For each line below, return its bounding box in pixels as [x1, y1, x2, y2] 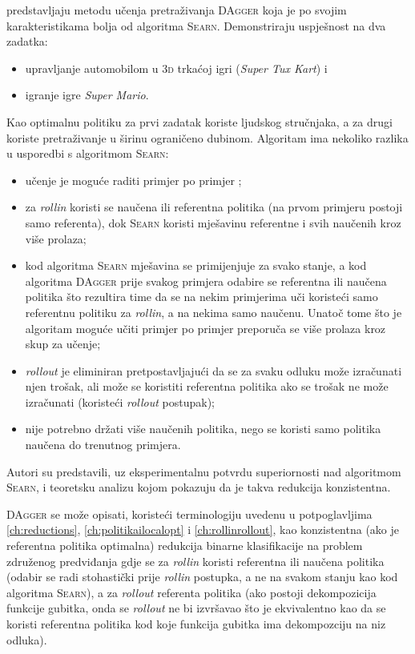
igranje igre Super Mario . [25, 86, 149, 103]
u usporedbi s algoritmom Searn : [6, 145, 169, 162]
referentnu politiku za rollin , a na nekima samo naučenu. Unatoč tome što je [25, 303, 402, 320]
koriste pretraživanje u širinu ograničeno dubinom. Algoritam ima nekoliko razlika [6, 129, 409, 146]
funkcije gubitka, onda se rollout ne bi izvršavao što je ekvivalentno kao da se [6, 600, 386, 616]
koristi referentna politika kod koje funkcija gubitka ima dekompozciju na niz [6, 616, 386, 632]
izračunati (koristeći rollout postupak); [25, 393, 215, 410]
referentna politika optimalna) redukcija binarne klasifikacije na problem [6, 537, 363, 554]
